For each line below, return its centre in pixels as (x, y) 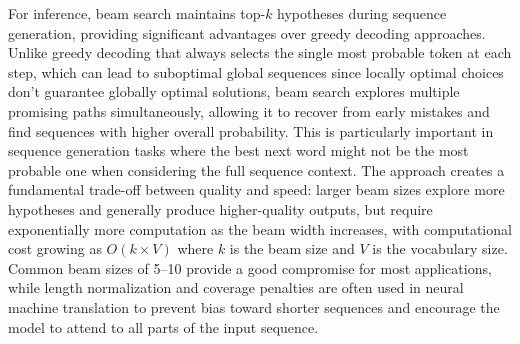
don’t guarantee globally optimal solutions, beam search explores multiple (234, 91)
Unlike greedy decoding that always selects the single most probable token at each (260, 52)
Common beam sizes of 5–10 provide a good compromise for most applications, (250, 267)
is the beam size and (292, 248)
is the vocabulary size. (440, 248)
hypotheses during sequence (362, 13)
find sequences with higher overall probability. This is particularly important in (251, 130)
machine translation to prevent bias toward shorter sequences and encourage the (254, 306)
